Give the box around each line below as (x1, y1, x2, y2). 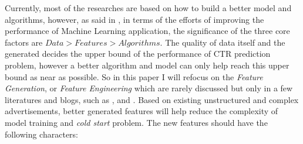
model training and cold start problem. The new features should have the (5, 116, 268, 128)
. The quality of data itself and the (160, 36, 285, 48)
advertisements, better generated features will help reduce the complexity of (5, 105, 278, 117)
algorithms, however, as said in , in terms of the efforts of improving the (5, 13, 264, 25)
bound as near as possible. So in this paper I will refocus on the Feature (5, 70, 263, 83)
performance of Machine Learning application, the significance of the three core (5, 25, 290, 37)
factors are (5, 36, 43, 48)
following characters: (5, 128, 78, 140)
